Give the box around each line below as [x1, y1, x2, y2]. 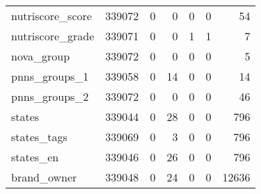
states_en [11, 149, 59, 165]
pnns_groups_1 [11, 68, 89, 84]
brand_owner [11, 169, 77, 185]
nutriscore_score [11, 8, 92, 24]
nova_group [11, 48, 70, 64]
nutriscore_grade [11, 28, 95, 44]
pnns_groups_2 [11, 88, 89, 104]
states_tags [11, 129, 68, 145]
